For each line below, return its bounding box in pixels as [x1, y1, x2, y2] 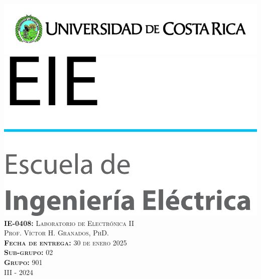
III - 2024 [4, 266, 33, 277]
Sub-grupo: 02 [4, 247, 53, 257]
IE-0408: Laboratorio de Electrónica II [4, 217, 134, 228]
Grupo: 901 [4, 256, 43, 267]
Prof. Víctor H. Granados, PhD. [4, 227, 109, 238]
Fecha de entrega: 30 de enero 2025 [4, 237, 127, 247]
